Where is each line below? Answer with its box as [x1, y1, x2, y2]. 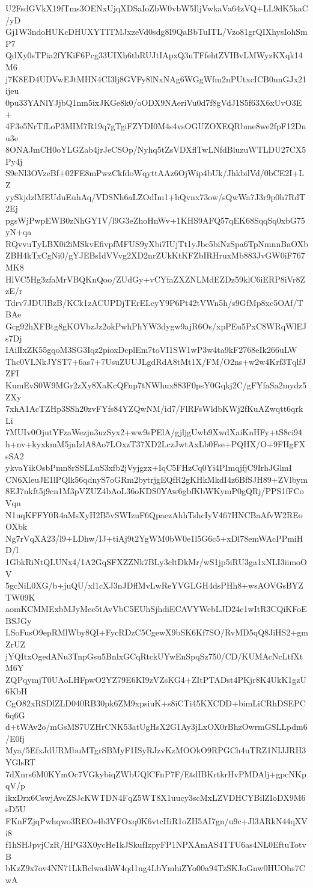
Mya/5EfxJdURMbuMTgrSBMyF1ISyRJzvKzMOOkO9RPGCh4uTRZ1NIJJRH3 [5, 744, 306, 756]
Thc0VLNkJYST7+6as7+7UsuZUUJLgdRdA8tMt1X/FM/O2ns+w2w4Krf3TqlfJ [5, 355, 306, 367]
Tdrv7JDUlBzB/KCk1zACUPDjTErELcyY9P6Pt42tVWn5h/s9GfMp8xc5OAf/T [5, 296, 303, 308]
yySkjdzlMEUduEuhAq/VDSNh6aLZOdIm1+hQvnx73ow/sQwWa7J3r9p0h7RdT [5, 190, 306, 203]
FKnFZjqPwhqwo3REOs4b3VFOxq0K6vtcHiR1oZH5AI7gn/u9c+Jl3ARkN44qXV [5, 814, 308, 827]
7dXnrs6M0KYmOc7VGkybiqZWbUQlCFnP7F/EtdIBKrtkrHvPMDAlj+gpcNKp [5, 767, 306, 780]
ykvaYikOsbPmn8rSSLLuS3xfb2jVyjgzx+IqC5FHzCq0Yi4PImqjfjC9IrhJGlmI [5, 461, 292, 474]
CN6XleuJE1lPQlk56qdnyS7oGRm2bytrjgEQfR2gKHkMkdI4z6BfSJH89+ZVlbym [5, 473, 308, 485]
